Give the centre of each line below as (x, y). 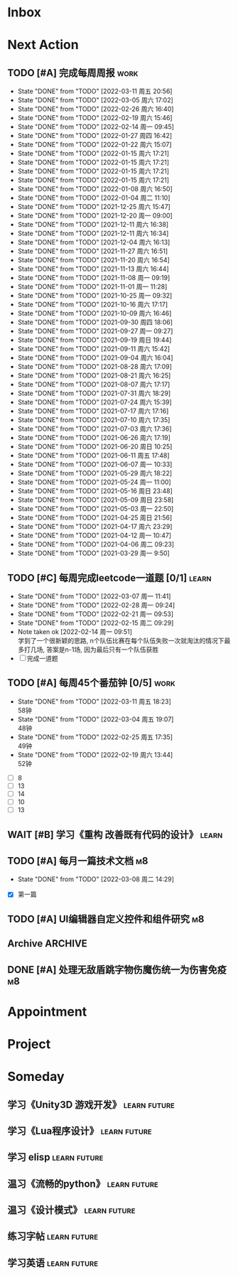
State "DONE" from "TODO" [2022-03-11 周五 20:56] (95, 91)
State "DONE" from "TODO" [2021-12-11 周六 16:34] (93, 233)
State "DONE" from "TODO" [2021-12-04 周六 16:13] (94, 242)
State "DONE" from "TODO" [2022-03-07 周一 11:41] (94, 596)
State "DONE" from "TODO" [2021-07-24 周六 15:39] (94, 402)
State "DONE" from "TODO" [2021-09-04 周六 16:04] (95, 358)
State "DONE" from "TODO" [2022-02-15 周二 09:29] (96, 623)
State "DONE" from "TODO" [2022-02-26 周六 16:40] (96, 109)
